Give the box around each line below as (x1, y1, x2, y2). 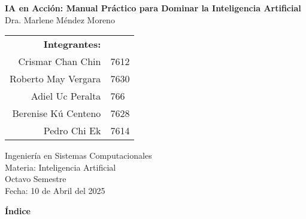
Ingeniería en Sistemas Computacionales (5, 149, 152, 162)
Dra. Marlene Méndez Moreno (5, 13, 115, 26)
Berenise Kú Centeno (12, 106, 101, 121)
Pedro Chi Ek (43, 124, 101, 138)
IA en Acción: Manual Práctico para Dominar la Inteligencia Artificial (5, 2, 301, 14)
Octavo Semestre (5, 172, 66, 185)
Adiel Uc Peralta (31, 89, 101, 103)
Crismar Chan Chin (18, 54, 101, 69)
